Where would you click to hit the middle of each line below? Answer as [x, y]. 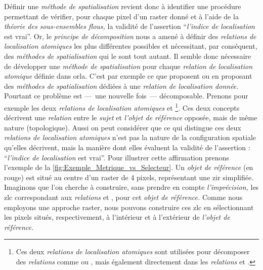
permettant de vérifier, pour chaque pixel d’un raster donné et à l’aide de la [121, 16]
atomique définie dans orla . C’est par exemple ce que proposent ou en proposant [128, 76]
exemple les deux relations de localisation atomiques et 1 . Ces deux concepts [122, 107]
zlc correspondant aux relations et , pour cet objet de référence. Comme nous [123, 197]
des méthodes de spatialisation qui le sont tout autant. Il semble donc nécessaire [128, 56]
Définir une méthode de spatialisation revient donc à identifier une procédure [123, 6]
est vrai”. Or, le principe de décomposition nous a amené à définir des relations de [130, 36]
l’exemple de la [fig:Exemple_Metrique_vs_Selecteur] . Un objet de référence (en [129, 167]
